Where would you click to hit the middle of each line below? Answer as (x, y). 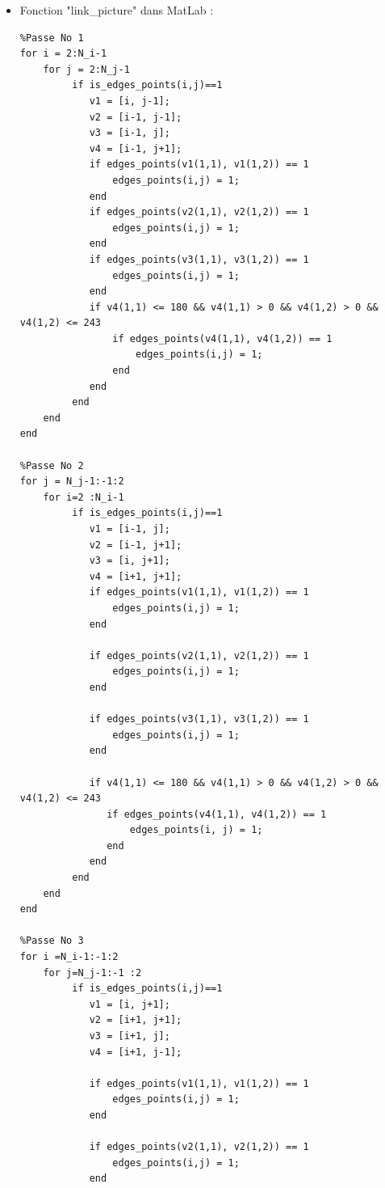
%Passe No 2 (52, 465)
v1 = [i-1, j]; (130, 529)
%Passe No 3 (52, 941)
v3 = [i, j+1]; (130, 561)
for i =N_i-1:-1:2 (69, 957)
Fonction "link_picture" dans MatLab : (117, 10)
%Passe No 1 (52, 38)
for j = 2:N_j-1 (86, 69)
